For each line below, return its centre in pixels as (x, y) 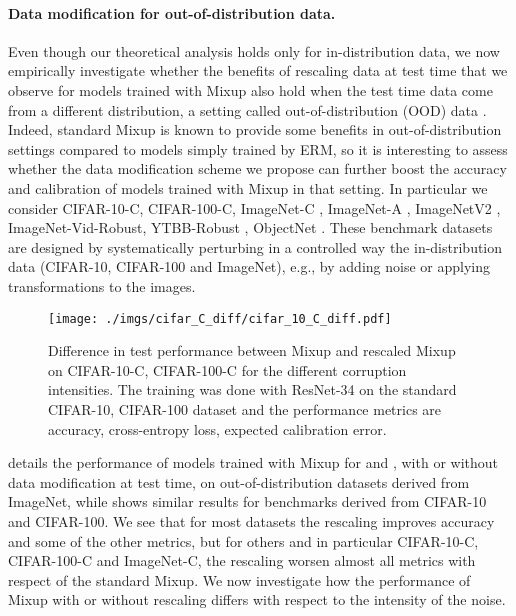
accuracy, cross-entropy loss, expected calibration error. (217, 428)
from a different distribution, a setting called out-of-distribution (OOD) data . (247, 109)
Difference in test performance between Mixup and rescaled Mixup (252, 350)
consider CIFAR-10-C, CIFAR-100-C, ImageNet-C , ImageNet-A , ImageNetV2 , (254, 207)
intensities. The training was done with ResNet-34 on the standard (252, 389)
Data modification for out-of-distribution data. (172, 12)
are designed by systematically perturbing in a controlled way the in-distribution (255, 246)
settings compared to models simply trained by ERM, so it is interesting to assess (258, 148)
